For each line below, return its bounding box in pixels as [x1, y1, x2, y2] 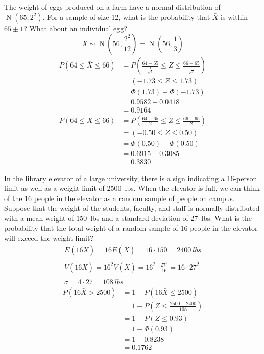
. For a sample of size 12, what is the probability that [42, 11, 210, 22]
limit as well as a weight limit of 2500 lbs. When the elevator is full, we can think [4, 183, 260, 193]
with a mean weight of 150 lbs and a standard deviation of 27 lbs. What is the [4, 212, 252, 223]
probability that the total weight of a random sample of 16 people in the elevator [4, 223, 258, 233]
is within [221, 11, 248, 22]
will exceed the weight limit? [4, 233, 93, 244]
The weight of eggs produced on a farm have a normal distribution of [4, 2, 221, 12]
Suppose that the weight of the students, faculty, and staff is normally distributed [4, 203, 260, 213]
